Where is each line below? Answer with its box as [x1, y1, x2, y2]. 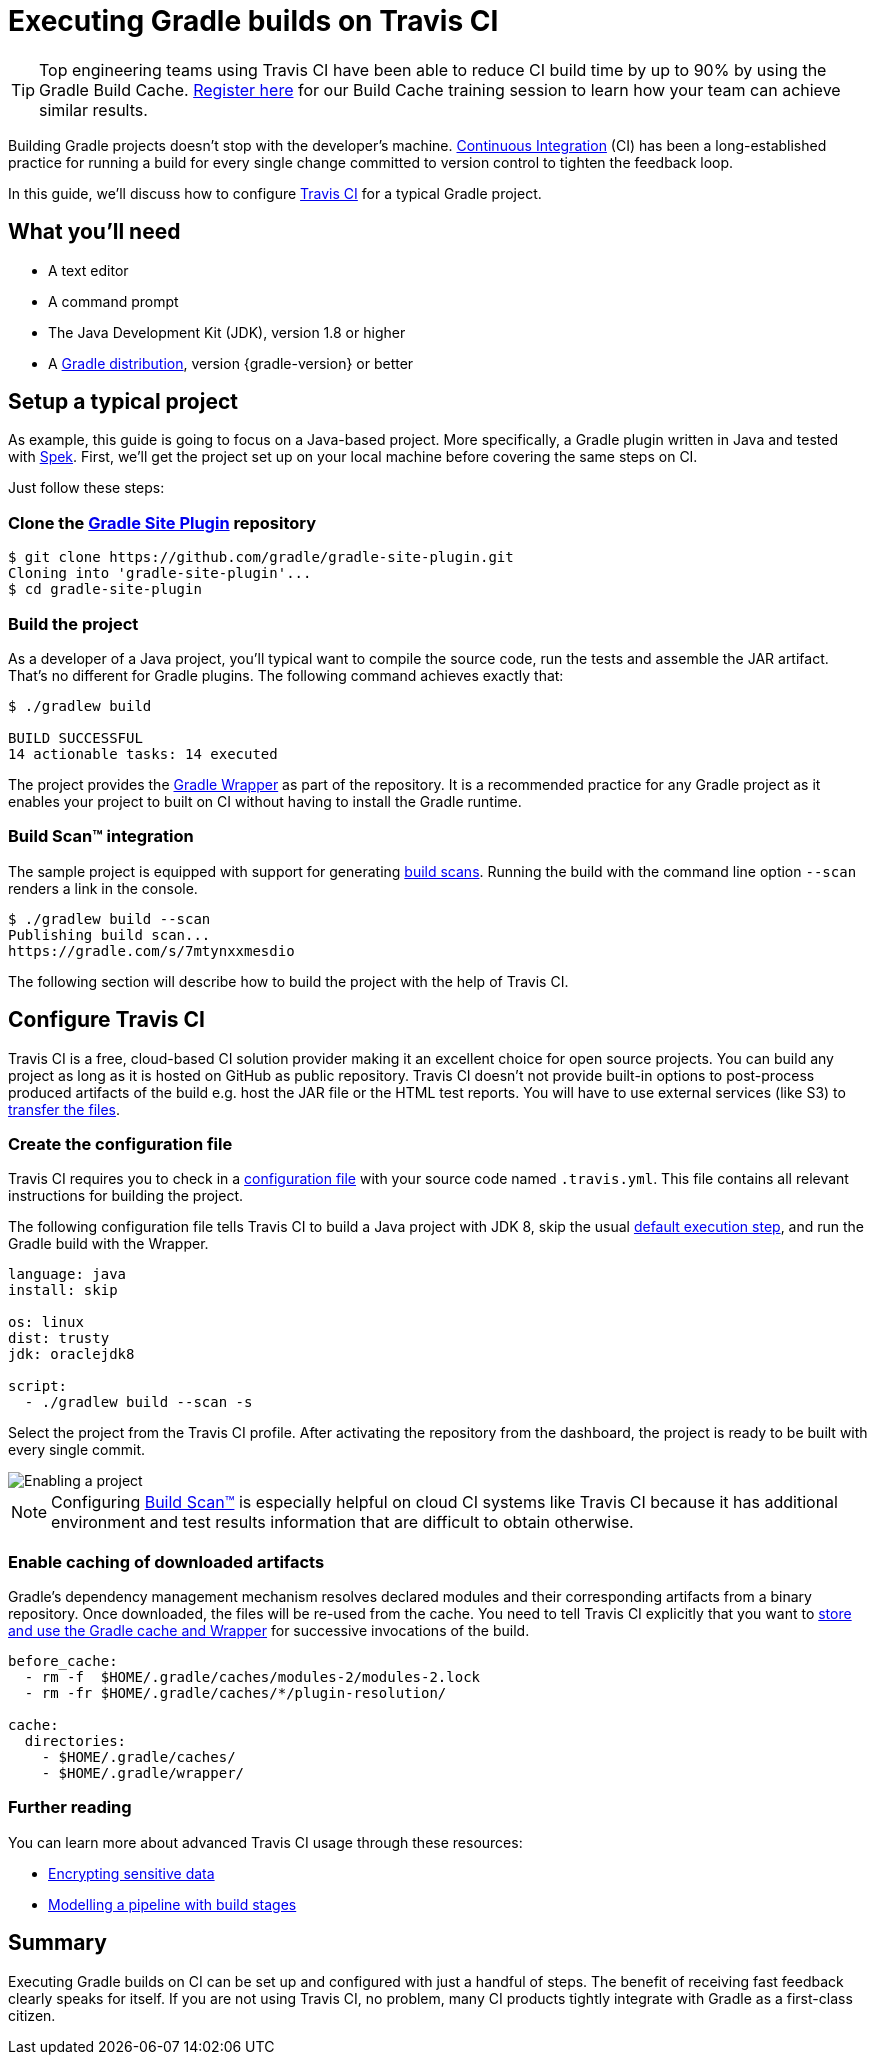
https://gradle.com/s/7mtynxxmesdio [8, 942, 295, 959]
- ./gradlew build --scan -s [24, 1394, 253, 1411]
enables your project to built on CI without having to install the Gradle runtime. [8, 792, 522, 810]
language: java [8, 1266, 127, 1283]
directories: [24, 1733, 127, 1750]
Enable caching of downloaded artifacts [8, 1551, 325, 1572]
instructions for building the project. [8, 1187, 244, 1205]
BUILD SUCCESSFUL [8, 729, 143, 746]
